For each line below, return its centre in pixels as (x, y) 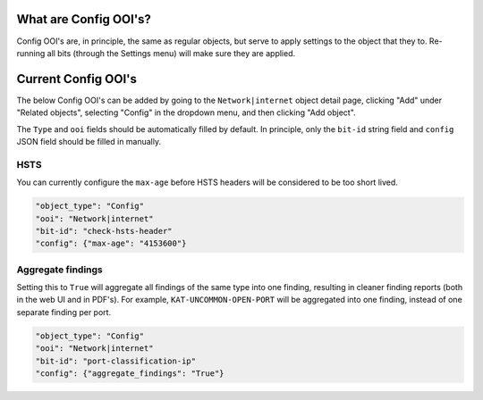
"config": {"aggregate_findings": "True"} (130, 373)
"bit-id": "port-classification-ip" (116, 361)
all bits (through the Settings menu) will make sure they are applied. (171, 53)
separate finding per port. (64, 312)
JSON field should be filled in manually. (89, 141)
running (31, 53)
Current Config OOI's (77, 79)
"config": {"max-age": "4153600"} (111, 244)
